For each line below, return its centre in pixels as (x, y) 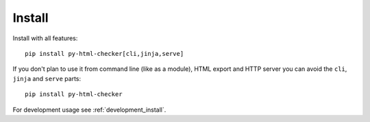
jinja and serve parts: (47, 78)
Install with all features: (45, 38)
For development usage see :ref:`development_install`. (89, 110)
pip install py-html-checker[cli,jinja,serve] (104, 54)
